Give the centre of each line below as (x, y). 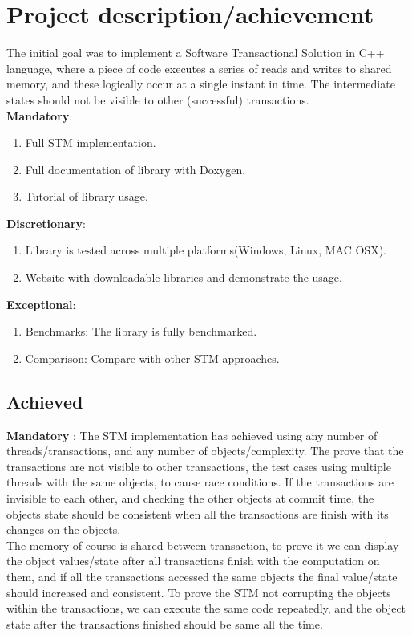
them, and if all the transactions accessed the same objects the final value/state (202, 576)
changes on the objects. (64, 529)
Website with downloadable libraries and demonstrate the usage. (184, 277)
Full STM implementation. (91, 142)
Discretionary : (46, 223)
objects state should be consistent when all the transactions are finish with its (198, 513)
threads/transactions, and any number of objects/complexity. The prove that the (205, 451)
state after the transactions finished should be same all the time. (165, 623)
